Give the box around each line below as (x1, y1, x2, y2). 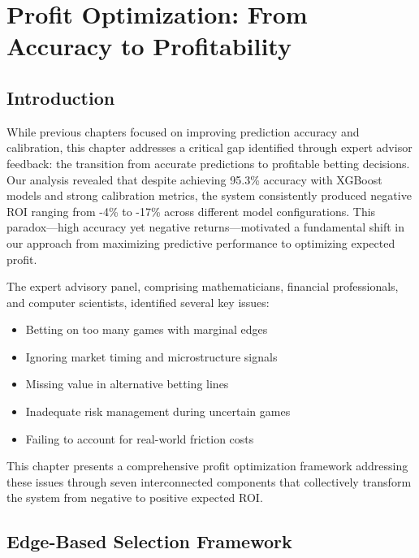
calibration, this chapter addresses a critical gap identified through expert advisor (6, 139, 413, 156)
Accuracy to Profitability (6, 29, 292, 63)
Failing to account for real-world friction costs (25, 430, 254, 447)
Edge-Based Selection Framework (6, 529, 292, 554)
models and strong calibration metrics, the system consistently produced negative (6, 187, 412, 204)
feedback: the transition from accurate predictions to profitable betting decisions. (6, 154, 410, 171)
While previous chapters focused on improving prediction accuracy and (6, 123, 360, 140)
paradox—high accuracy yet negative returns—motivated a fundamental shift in (6, 218, 404, 236)
